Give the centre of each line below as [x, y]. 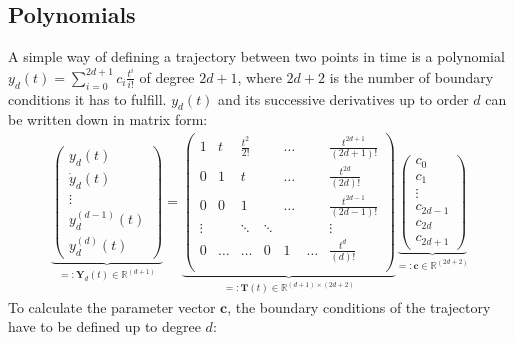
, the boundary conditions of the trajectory [359, 306]
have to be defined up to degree [104, 326]
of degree [167, 76]
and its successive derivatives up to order [343, 98]
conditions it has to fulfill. [87, 98]
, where [259, 76]
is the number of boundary [411, 76]
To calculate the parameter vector [112, 306]
